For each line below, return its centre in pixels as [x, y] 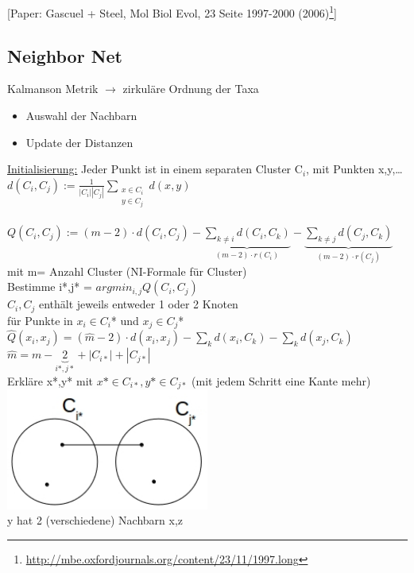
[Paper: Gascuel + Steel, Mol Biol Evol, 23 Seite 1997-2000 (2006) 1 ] [172, 12]
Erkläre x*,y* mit [50, 380]
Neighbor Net [65, 55]
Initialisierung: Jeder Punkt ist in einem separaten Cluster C [155, 169]
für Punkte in [40, 320]
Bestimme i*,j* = [50, 286]
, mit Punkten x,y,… [354, 169]
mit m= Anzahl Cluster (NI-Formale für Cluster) [127, 271]
